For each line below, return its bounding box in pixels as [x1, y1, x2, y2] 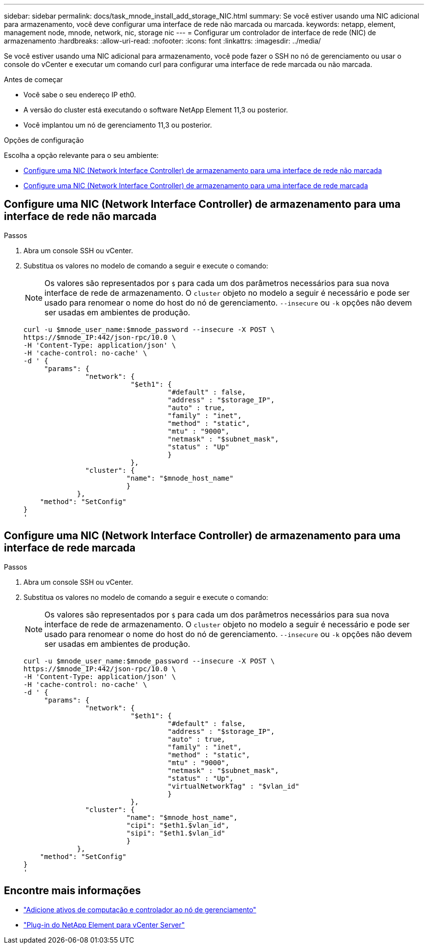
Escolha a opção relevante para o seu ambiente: [4, 151, 159, 159]
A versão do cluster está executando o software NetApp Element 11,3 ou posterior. [23, 106, 288, 114]
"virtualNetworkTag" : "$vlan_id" [168, 782, 300, 790]
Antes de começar [4, 75, 63, 84]
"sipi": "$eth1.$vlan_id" [126, 829, 226, 837]
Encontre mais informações [4, 884, 141, 897]
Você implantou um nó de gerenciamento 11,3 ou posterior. [23, 121, 212, 129]
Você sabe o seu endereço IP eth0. [23, 90, 136, 99]
